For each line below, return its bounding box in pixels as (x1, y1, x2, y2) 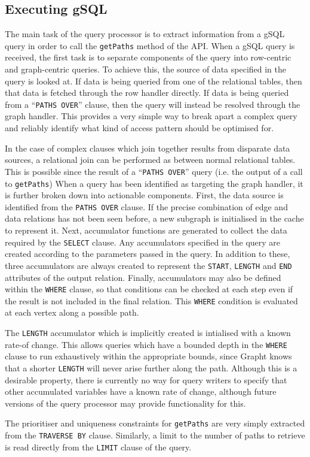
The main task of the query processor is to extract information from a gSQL (5, 28, 285, 40)
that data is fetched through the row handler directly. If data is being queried (5, 86, 289, 99)
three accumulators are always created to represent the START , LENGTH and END (5, 259, 292, 271)
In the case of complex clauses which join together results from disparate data (5, 141, 290, 154)
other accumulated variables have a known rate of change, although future (5, 385, 277, 398)
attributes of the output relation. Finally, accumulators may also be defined (5, 271, 281, 283)
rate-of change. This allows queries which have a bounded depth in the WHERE (5, 338, 287, 350)
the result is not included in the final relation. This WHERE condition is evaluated (5, 294, 298, 307)
